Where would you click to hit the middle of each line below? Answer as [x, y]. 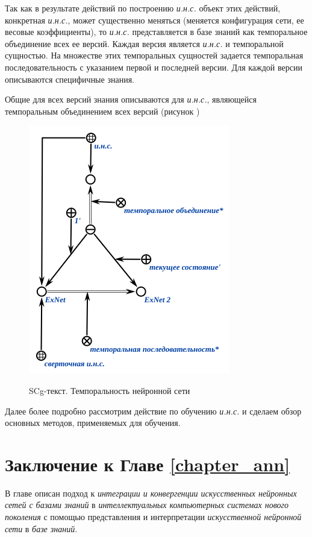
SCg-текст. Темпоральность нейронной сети [110, 390]
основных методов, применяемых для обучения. [93, 423]
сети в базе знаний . [41, 528]
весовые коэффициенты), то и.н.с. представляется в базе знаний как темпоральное [156, 32]
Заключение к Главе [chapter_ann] [148, 464]
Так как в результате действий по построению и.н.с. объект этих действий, [143, 8]
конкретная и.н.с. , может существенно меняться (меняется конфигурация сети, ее [154, 20]
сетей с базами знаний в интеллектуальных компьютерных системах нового [147, 505]
